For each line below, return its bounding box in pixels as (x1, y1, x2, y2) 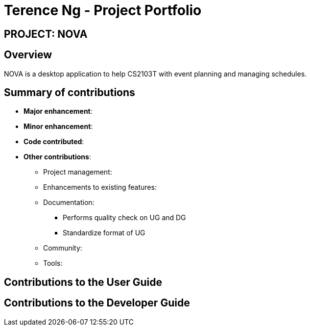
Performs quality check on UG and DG (63, 213, 186, 222)
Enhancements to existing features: (43, 183, 157, 192)
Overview (4, 49, 52, 61)
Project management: (43, 168, 112, 177)
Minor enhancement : (24, 122, 93, 131)
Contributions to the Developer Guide (4, 297, 190, 309)
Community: (43, 244, 82, 253)
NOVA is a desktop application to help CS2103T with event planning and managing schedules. (4, 69, 307, 78)
